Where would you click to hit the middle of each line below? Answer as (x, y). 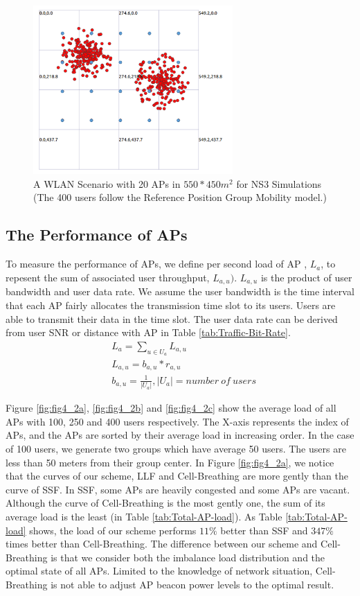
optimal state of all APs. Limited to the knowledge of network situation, (159, 571)
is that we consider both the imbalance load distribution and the (188, 557)
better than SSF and (264, 530)
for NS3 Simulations (279, 183)
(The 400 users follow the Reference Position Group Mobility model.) (180, 197)
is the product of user (306, 277)
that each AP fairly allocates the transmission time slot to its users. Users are (171, 305)
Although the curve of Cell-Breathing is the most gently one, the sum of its (165, 503)
